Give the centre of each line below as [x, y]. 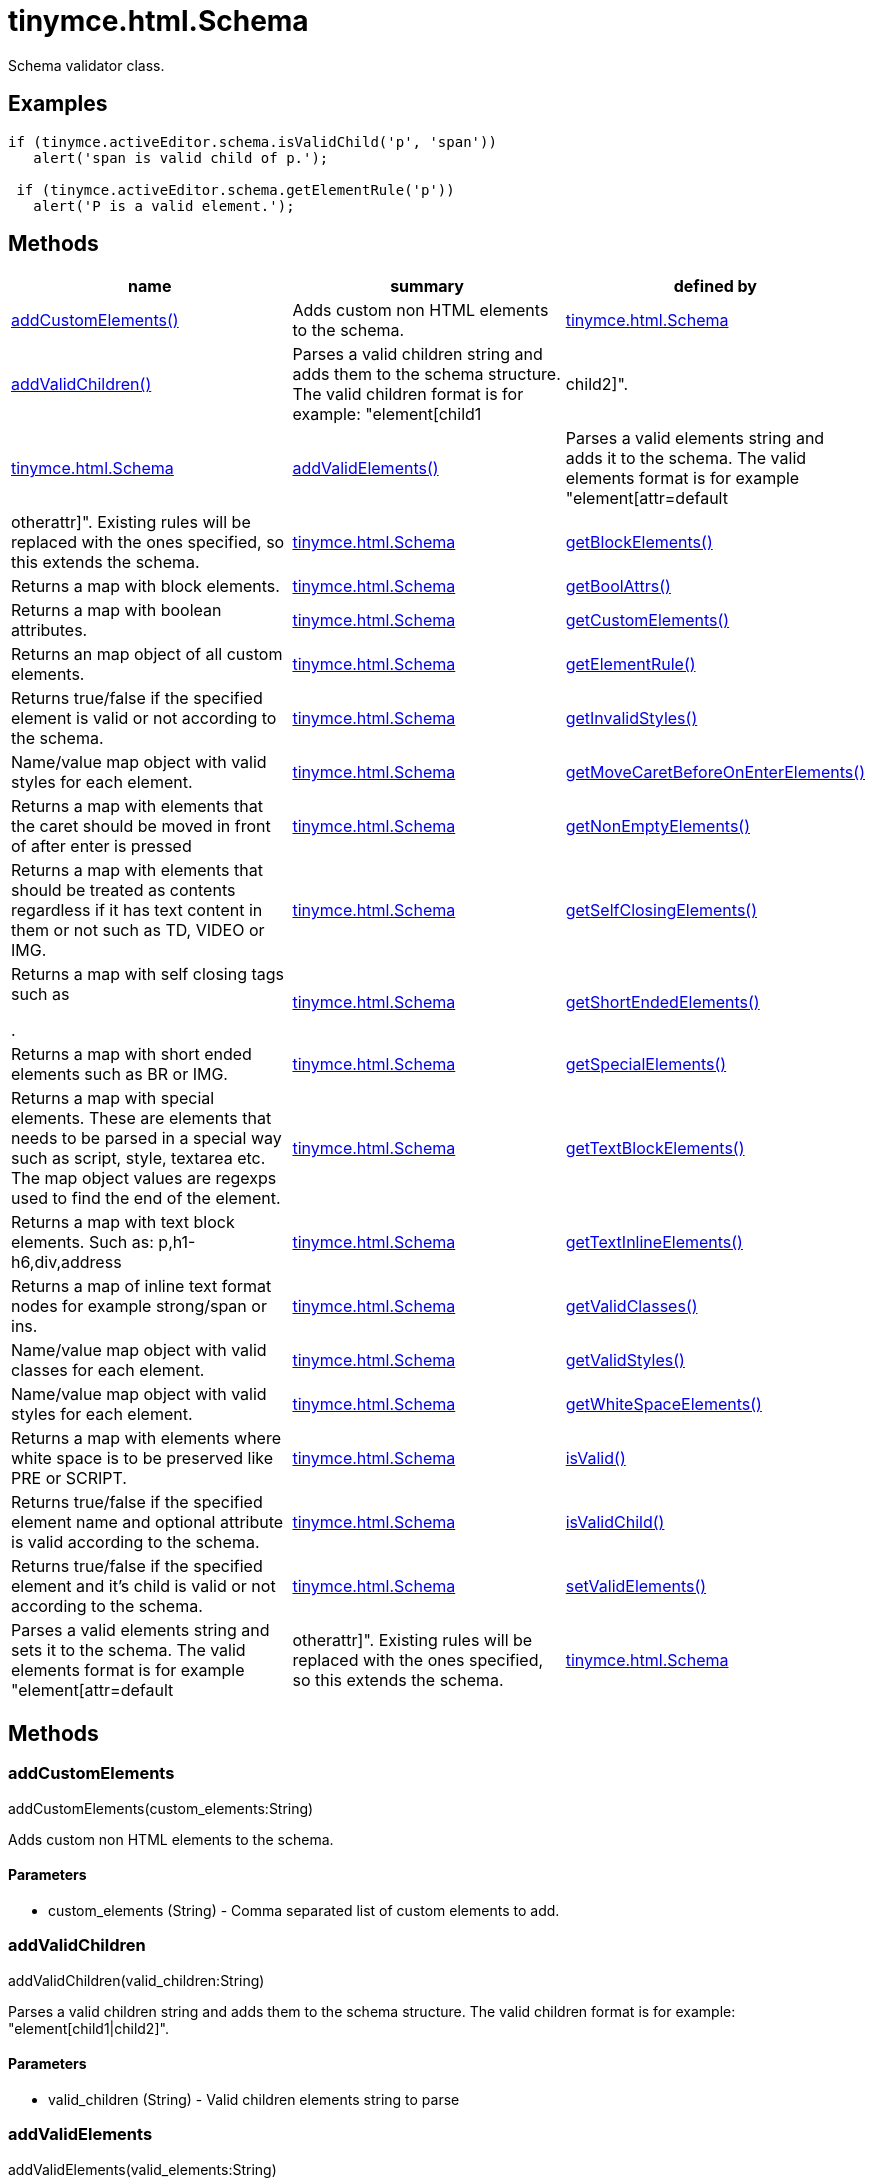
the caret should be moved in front [141, 826]
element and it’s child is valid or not [143, 1586]
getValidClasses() [631, 1306]
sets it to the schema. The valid [128, 1650]
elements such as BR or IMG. [119, 1074]
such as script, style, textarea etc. [138, 1158]
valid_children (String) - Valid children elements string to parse [254, 2099]
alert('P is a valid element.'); [164, 205]
